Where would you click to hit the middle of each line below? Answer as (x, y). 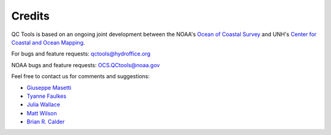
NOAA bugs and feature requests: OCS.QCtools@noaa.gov (86, 65)
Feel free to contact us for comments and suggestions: (81, 76)
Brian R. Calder (46, 122)
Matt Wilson (42, 113)
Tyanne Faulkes (47, 96)
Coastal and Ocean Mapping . (48, 42)
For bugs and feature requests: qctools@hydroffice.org (81, 54)
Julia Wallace (44, 104)
